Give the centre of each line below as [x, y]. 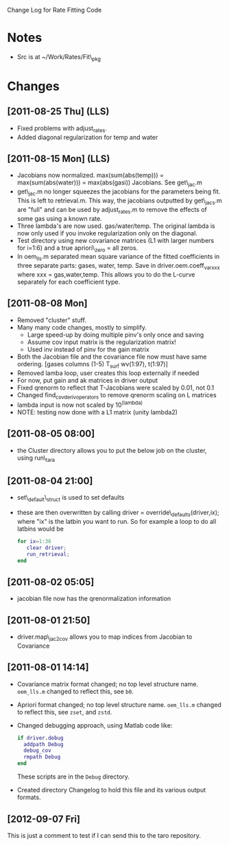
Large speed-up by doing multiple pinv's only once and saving [116, 335]
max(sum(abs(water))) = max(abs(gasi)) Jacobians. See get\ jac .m [109, 183]
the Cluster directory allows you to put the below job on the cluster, [112, 450]
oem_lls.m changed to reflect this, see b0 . [75, 691]
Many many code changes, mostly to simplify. [82, 327]
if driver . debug [40, 738]
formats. [29, 797]
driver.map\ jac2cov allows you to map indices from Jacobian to [105, 637]
